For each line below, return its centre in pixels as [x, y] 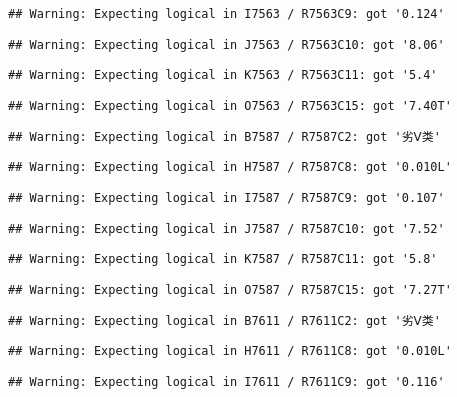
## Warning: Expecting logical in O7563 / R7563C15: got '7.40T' [230, 105]
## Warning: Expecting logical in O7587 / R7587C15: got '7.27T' [230, 289]
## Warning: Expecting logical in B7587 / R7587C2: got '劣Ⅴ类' [224, 136]
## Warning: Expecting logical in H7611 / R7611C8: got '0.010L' [230, 351]
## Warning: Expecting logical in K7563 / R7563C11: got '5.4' [223, 75]
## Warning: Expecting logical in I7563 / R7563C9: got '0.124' [226, 14]
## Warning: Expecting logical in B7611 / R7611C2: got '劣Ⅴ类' [224, 320]
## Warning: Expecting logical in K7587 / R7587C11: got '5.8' [223, 259]
